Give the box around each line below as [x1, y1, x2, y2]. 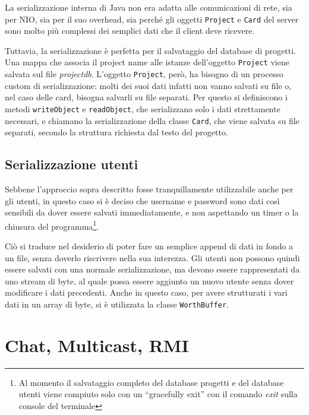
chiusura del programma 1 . [5, 218, 99, 232]
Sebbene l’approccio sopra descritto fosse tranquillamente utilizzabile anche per [5, 183, 294, 195]
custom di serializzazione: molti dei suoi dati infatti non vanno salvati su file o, [5, 79, 292, 91]
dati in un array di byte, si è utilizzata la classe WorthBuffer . [5, 298, 229, 311]
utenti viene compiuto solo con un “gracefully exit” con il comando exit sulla [18, 388, 298, 400]
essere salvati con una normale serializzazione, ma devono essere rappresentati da [5, 263, 300, 275]
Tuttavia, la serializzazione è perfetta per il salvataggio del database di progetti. [5, 44, 296, 56]
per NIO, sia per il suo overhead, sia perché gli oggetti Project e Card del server [5, 12, 299, 25]
